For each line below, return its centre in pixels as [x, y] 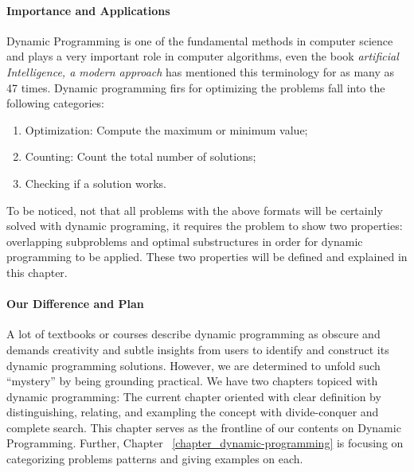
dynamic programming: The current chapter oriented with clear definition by [194, 396]
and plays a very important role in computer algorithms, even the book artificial [203, 56]
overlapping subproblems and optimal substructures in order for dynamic [185, 241]
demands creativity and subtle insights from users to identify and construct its [198, 349]
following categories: [56, 103]
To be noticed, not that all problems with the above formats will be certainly [195, 210]
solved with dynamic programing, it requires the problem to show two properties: [205, 226]
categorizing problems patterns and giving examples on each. [155, 459]
